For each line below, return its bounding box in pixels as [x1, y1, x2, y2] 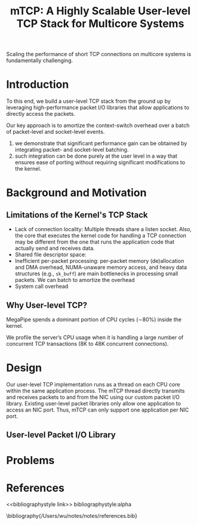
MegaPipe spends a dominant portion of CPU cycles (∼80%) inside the [6, 315, 182, 323]
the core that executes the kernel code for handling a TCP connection [14, 232, 187, 240]
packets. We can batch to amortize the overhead [14, 277, 136, 284]
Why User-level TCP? [6, 300, 88, 310]
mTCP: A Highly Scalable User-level [10, 4, 191, 18]
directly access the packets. [6, 110, 76, 118]
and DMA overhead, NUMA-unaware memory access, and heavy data [14, 264, 187, 271]
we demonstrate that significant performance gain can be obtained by [14, 140, 187, 147]
